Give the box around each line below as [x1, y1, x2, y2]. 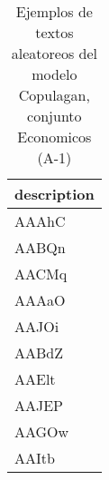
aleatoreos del [11, 43, 97, 64]
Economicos [17, 126, 92, 147]
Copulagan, [18, 84, 90, 105]
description [14, 183, 95, 204]
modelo [32, 64, 77, 84]
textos [35, 22, 74, 43]
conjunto [27, 105, 82, 126]
